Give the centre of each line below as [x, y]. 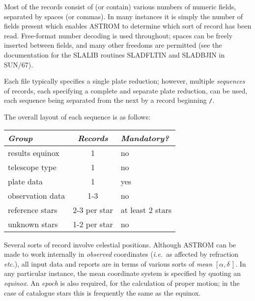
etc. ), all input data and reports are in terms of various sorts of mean [108, 263]
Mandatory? [145, 138]
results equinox [34, 152]
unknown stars [33, 224]
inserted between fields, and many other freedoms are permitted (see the [113, 45]
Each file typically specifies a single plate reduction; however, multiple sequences [125, 81]
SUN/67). [19, 64]
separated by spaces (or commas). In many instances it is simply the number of [124, 16]
